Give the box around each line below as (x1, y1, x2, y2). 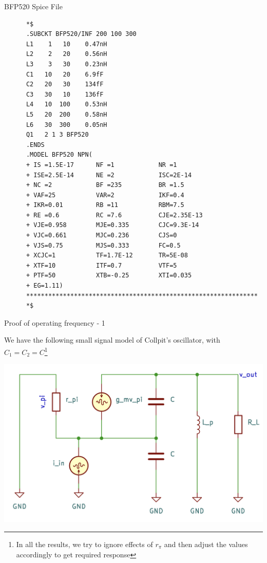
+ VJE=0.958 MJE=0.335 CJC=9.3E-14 (26, 221, 199, 229)
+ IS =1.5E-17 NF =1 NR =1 (26, 161, 177, 168)
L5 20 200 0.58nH (26, 110, 107, 118)
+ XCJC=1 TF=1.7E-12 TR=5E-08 (26, 252, 188, 259)
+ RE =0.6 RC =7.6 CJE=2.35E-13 (26, 211, 203, 219)
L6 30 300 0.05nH (26, 121, 107, 128)
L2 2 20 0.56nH (26, 50, 107, 58)
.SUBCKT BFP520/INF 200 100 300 (26, 30, 137, 38)
